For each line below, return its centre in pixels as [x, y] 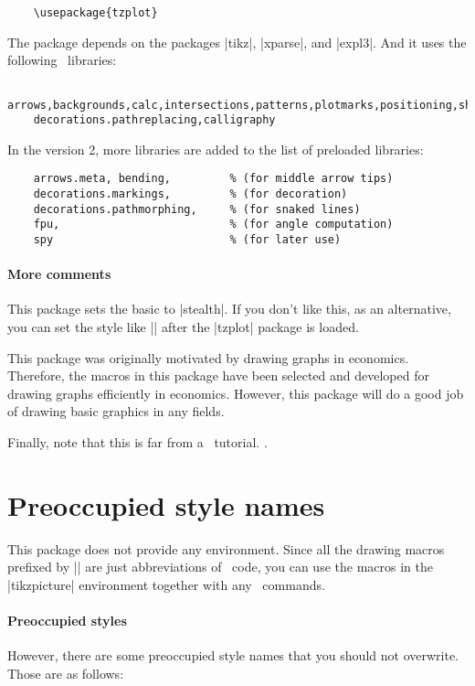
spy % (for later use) [187, 240]
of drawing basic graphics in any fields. [116, 411]
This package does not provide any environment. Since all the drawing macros [226, 548]
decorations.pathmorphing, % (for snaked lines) [197, 209]
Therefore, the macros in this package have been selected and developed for [218, 375]
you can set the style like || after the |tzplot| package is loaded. [183, 327]
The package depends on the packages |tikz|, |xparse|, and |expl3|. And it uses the [237, 42]
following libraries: [62, 60]
